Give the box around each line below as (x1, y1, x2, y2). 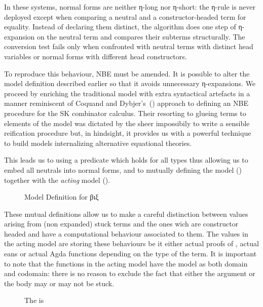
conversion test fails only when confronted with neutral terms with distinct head (4, 41, 253, 52)
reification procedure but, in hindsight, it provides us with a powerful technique (4, 128, 251, 138)
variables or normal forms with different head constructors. (4, 51, 187, 61)
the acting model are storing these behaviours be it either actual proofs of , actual (4, 238, 259, 249)
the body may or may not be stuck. (4, 278, 115, 288)
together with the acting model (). (4, 174, 110, 185)
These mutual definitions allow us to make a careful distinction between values (4, 208, 248, 219)
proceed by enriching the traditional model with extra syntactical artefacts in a (4, 88, 250, 98)
